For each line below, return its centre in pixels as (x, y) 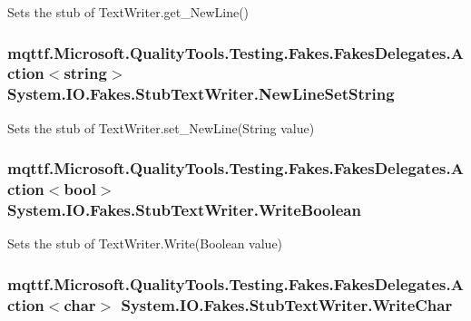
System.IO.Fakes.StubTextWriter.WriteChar (287, 304)
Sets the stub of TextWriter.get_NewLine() (128, 12)
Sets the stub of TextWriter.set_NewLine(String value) (161, 127)
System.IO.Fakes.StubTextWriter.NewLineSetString (201, 94)
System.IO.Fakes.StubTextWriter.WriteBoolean (184, 210)
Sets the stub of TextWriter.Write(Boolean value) (145, 243)
